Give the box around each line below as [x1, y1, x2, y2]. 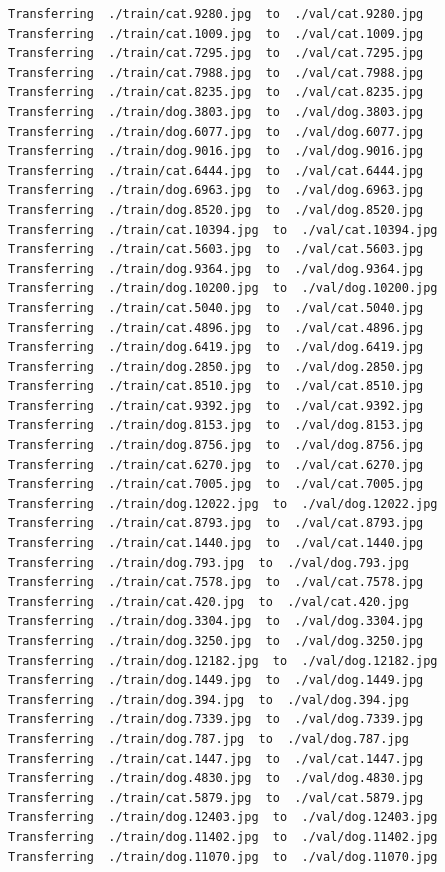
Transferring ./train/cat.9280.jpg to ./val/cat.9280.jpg [8, 7, 424, 21]
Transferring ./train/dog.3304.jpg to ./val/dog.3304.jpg [8, 614, 424, 629]
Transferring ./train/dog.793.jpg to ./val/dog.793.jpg [8, 555, 409, 570]
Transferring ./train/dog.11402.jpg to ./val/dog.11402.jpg [8, 829, 438, 844]
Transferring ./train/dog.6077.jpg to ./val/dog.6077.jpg [8, 124, 424, 139]
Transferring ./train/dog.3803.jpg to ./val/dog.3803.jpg [8, 104, 424, 119]
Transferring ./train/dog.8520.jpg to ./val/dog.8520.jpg [8, 202, 424, 217]
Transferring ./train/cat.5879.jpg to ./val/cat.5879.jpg [8, 790, 424, 805]
